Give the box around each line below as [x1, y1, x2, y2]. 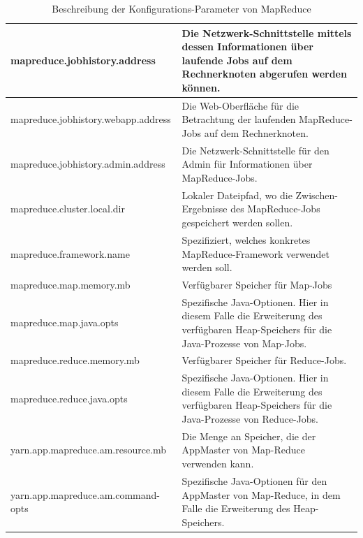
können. [181, 80, 221, 94]
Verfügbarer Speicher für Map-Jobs [181, 277, 332, 291]
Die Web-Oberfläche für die [181, 98, 299, 112]
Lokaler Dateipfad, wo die [181, 187, 292, 202]
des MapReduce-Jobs [230, 201, 320, 216]
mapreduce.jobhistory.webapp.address [10, 112, 171, 126]
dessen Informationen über [181, 39, 313, 54]
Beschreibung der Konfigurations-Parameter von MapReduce [52, 1, 311, 15]
